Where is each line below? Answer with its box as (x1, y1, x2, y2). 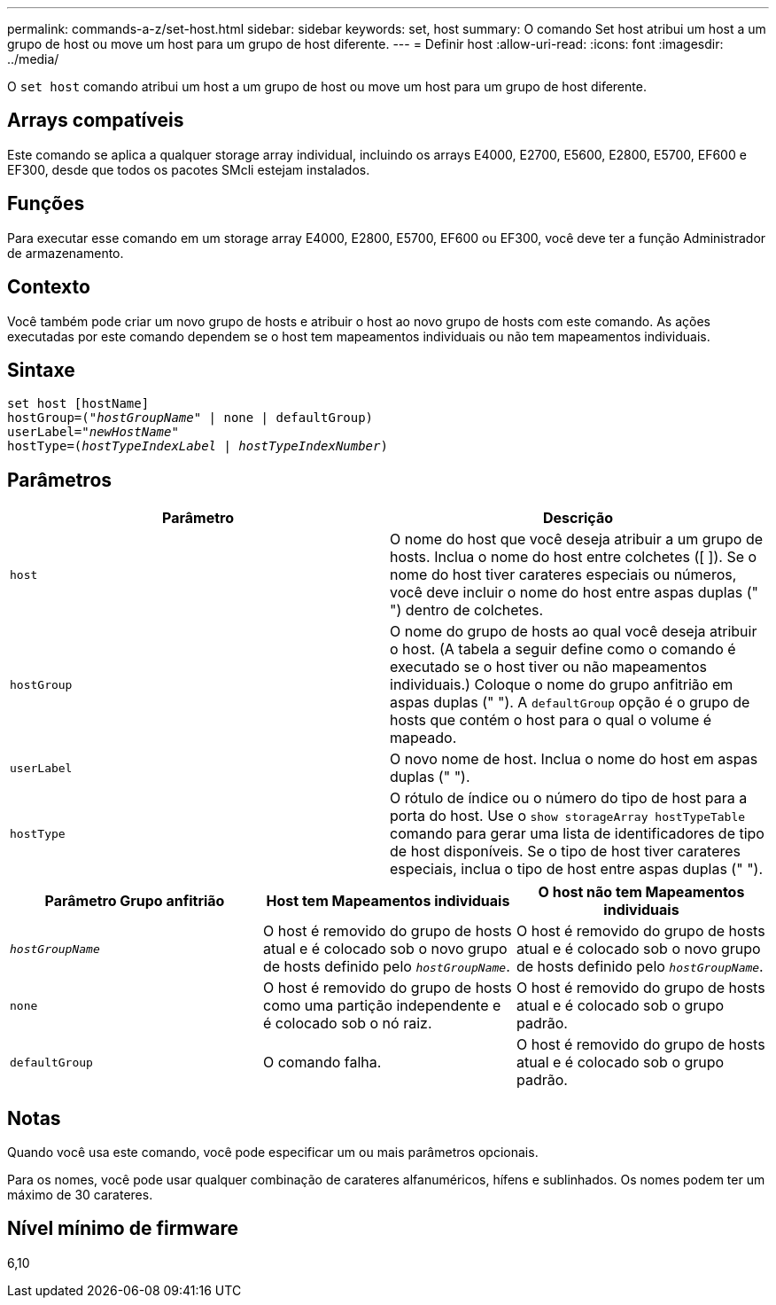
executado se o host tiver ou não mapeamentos (390, 658, 707, 676)
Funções (7, 192, 85, 215)
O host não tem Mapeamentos (538, 883, 745, 902)
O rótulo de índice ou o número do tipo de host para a (390, 789, 748, 808)
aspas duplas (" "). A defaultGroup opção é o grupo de (390, 693, 750, 712)
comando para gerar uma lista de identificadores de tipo (390, 824, 764, 843)
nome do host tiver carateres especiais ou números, (390, 566, 737, 584)
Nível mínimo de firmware (7, 1217, 239, 1240)
